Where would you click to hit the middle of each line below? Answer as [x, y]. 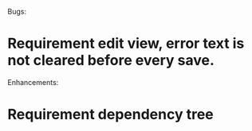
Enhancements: [33, 82]
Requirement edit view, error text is [126, 44]
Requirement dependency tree [110, 115]
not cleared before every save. [111, 61]
